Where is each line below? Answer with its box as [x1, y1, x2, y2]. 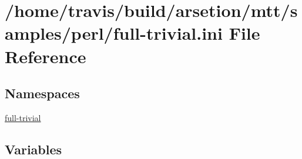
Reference [5, 44, 86, 68]
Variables [5, 140, 62, 158]
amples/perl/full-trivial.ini [5, 21, 223, 45]
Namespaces [5, 84, 80, 102]
